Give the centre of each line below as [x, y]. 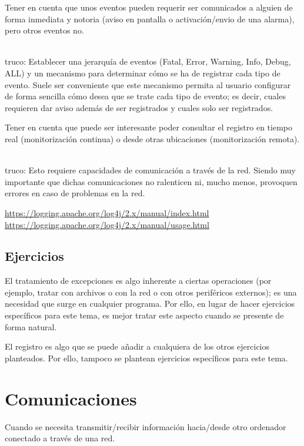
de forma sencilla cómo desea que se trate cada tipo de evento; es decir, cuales [145, 96]
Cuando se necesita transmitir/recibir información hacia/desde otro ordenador [146, 426]
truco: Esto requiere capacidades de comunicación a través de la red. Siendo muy [150, 170]
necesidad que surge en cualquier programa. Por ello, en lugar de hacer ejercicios [150, 304]
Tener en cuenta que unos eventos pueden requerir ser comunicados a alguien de [149, 7]
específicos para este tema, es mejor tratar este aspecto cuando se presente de [144, 315]
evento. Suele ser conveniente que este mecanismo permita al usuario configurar [148, 84]
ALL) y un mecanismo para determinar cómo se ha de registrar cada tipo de [143, 73]
